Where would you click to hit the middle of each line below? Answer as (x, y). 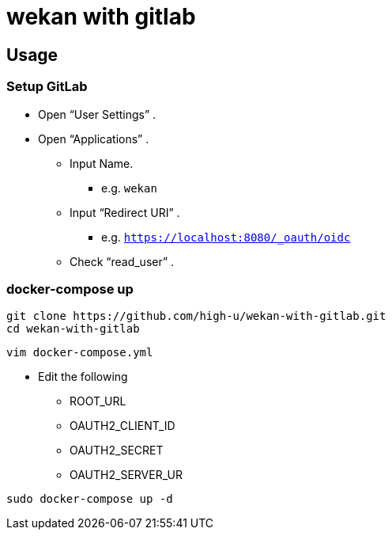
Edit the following (83, 377)
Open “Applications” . (94, 139)
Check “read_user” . (122, 261)
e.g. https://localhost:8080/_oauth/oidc (226, 237)
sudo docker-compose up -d (90, 499)
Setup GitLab (47, 87)
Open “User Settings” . (97, 114)
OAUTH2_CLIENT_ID (122, 426)
